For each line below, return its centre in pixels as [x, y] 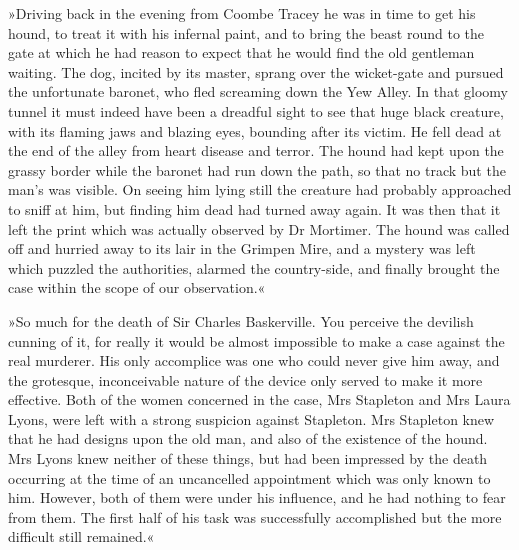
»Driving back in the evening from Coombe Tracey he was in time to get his [242, 13]
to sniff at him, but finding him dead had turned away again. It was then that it [254, 208]
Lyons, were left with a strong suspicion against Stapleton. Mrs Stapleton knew [251, 418]
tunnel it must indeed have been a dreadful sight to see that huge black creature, [256, 110]
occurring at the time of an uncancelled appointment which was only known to [249, 477]
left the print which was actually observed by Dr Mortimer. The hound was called [259, 228]
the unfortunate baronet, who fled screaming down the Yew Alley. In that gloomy [258, 91]
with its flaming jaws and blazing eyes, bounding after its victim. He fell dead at [255, 130]
